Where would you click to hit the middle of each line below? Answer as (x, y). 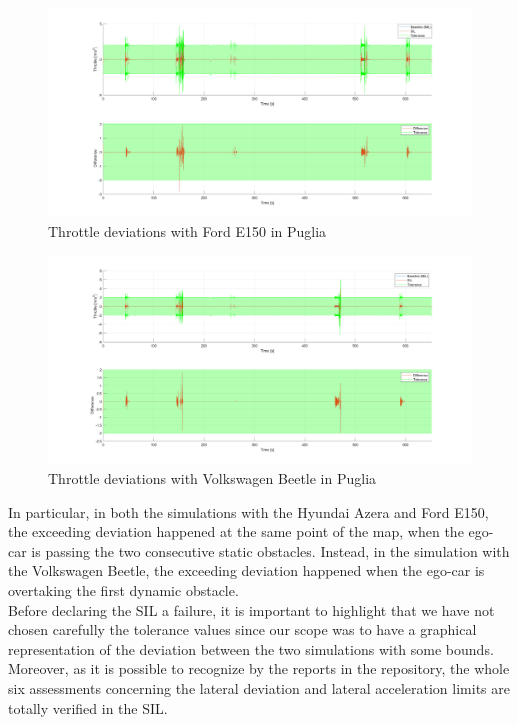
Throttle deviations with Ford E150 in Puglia (187, 230)
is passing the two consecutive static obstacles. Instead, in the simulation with (270, 550)
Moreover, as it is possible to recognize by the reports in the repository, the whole (259, 668)
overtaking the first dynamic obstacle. (123, 589)
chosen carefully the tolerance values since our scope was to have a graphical (242, 629)
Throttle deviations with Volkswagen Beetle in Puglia (212, 477)
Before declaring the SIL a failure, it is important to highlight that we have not (251, 609)
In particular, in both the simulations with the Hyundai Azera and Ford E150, (248, 511)
